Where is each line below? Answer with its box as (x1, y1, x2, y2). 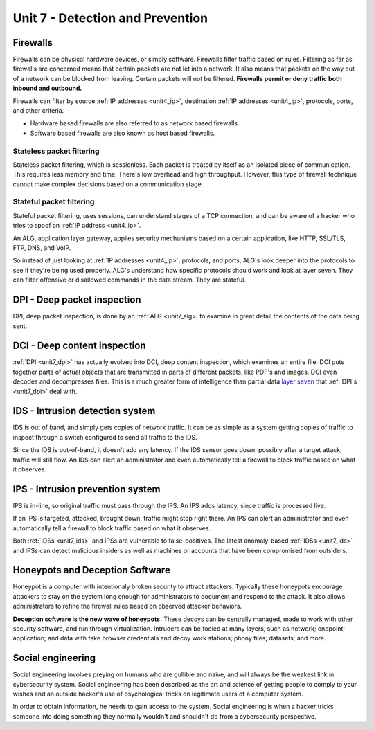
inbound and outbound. (12, 84, 82, 93)
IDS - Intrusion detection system (12, 405, 156, 417)
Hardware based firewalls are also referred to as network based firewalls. (30, 119, 240, 127)
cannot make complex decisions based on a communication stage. (12, 180, 204, 188)
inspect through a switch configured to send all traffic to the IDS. (12, 433, 197, 441)
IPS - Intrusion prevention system (12, 483, 161, 495)
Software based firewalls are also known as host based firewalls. (30, 129, 215, 137)
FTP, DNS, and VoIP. (12, 244, 71, 252)
